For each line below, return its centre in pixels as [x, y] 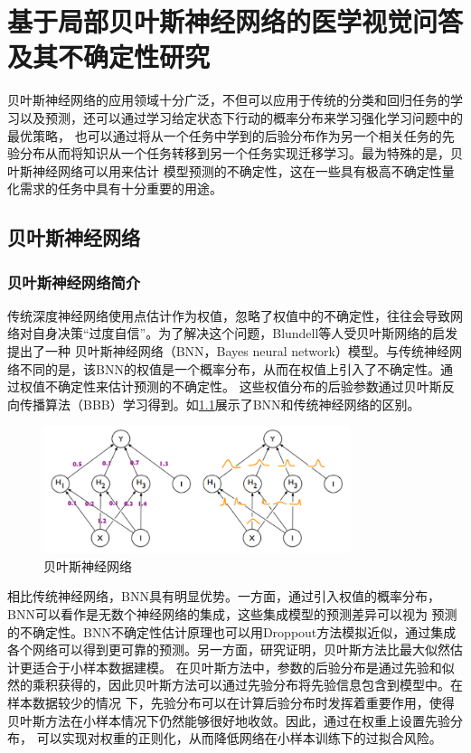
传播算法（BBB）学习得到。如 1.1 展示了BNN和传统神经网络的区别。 [220, 404]
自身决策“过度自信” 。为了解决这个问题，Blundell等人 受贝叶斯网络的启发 [245, 333]
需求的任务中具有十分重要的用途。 [121, 188]
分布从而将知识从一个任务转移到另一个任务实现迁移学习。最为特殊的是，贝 [241, 153]
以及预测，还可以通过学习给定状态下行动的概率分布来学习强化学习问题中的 [241, 117]
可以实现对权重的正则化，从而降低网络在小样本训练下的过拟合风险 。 [239, 738]
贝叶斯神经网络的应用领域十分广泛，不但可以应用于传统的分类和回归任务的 [229, 100]
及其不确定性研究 [109, 56]
